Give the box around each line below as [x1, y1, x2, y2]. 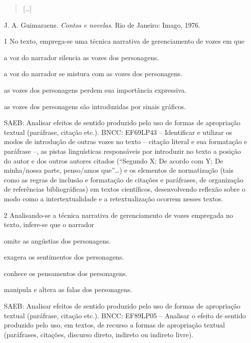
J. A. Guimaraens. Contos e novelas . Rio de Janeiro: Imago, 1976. [4, 19, 201, 30]
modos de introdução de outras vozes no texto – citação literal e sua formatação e [4, 136, 247, 147]
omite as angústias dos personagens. [4, 235, 111, 245]
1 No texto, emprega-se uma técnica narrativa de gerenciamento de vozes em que [4, 36, 245, 46]
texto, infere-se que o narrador [4, 219, 94, 229]
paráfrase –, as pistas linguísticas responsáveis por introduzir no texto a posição [4, 146, 241, 156]
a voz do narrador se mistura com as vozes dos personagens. [4, 68, 183, 79]
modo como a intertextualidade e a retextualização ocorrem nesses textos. [4, 193, 223, 203]
